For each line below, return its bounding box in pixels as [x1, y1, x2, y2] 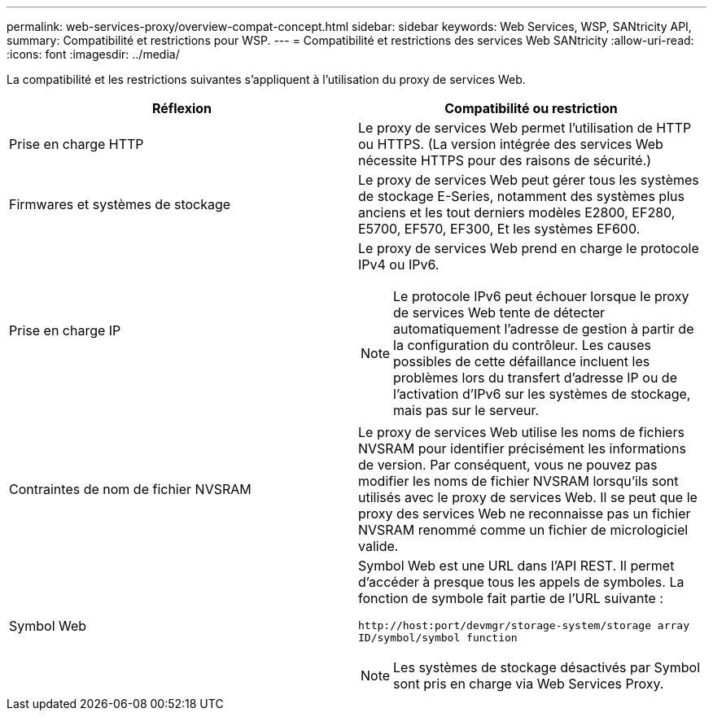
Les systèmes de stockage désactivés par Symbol [393, 659, 701, 675]
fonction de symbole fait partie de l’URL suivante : [358, 590, 663, 606]
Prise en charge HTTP [9, 136, 144, 152]
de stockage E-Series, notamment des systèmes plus [358, 188, 685, 204]
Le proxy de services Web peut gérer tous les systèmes [358, 172, 699, 188]
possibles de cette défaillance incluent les [393, 353, 650, 369]
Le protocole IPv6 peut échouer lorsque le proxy [393, 288, 689, 304]
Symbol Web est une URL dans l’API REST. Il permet [358, 557, 675, 574]
